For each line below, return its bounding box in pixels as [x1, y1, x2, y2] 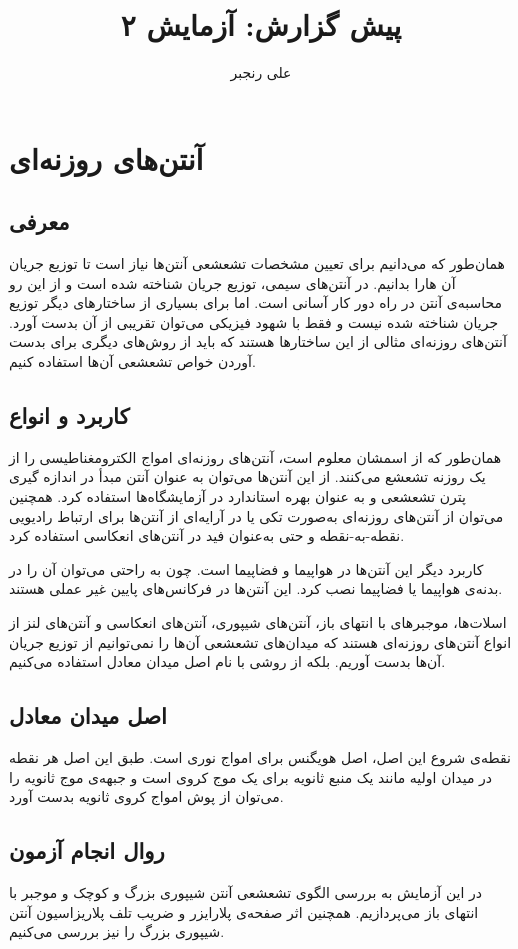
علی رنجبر [230, 62, 292, 83]
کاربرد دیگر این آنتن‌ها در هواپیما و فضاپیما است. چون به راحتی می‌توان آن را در [9, 558, 484, 579]
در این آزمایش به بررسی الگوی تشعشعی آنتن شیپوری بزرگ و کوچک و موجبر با [9, 882, 482, 902]
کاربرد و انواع [9, 400, 130, 431]
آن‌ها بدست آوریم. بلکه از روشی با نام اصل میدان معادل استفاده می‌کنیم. [9, 651, 446, 672]
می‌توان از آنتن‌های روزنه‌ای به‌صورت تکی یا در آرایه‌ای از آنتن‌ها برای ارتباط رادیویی [9, 505, 504, 526]
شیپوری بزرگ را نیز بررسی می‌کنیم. [9, 921, 225, 942]
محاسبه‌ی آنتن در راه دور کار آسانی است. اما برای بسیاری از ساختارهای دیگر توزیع [9, 292, 502, 313]
